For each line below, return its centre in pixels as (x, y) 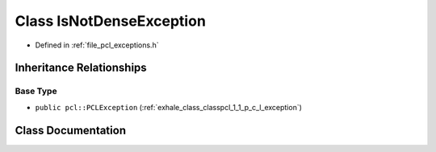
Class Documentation (71, 130)
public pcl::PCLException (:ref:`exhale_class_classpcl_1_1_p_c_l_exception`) (169, 107)
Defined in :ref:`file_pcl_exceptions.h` (97, 45)
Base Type (36, 91)
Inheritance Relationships (81, 68)
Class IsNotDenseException (110, 21)
